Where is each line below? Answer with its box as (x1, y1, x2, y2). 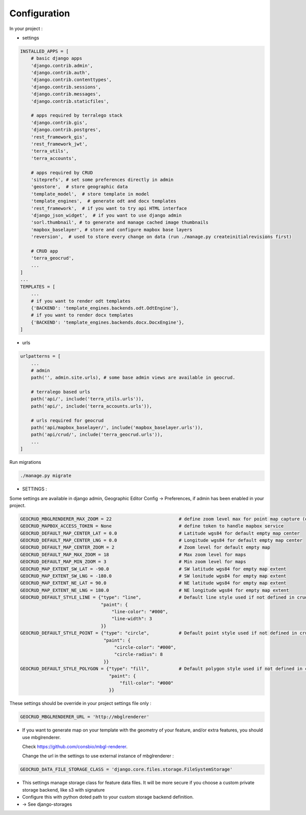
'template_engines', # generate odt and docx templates (31, 198, 176, 204)
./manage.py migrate (20, 473, 71, 479)
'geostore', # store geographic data (31, 184, 128, 190)
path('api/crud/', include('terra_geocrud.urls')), (31, 432, 163, 438)
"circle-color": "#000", (114, 644, 176, 650)
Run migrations (9, 459, 41, 465)
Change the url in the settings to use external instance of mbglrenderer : (22, 753, 174, 759)
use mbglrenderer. (22, 734, 61, 740)
